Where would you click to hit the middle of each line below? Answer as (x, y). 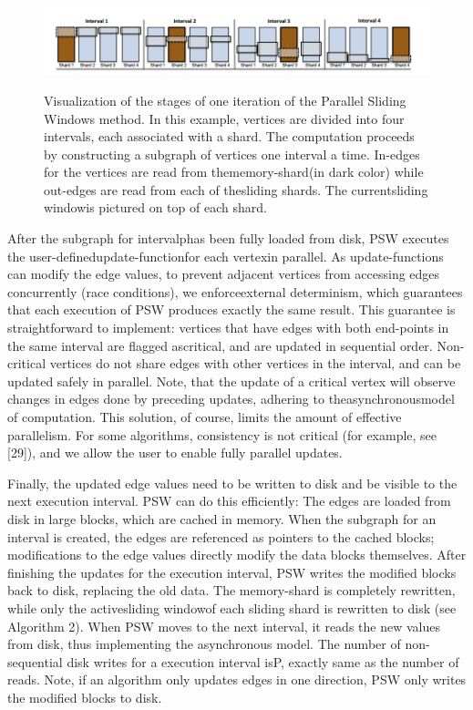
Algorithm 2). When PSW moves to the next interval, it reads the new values (224, 626)
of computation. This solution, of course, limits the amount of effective (205, 417)
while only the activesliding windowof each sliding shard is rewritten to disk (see (232, 607)
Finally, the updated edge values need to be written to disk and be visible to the (232, 483)
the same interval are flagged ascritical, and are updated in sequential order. (220, 345)
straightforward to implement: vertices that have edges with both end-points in (228, 328)
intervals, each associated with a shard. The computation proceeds (229, 136)
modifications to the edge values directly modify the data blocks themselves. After (237, 555)
